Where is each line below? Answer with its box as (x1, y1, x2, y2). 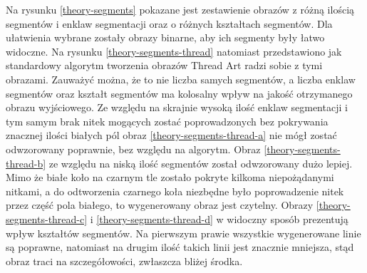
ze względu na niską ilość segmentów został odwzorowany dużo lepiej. (48, 155, 353, 170)
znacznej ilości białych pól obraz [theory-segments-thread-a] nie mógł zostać (6, 128, 337, 143)
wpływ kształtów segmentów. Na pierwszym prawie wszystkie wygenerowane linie (6, 225, 361, 240)
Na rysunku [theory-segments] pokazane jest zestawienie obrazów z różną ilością (6, 2, 355, 16)
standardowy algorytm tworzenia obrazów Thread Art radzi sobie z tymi (6, 58, 323, 73)
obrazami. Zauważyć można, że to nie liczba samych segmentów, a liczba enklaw (6, 71, 356, 86)
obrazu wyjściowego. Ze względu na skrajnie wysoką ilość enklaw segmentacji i (6, 100, 348, 115)
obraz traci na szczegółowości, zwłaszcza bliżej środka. (6, 253, 243, 268)
